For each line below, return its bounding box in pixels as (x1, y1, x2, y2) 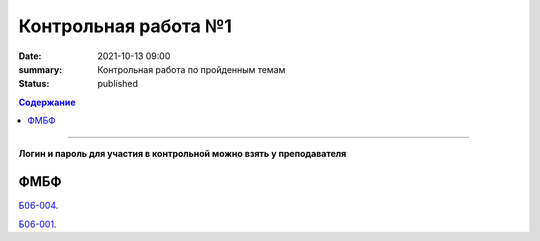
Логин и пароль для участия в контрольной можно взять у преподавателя (18, 147, 347, 159)
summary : (18, 63, 63, 75)
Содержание (18, 96, 76, 108)
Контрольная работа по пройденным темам (97, 63, 286, 75)
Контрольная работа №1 (18, 15, 232, 37)
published (97, 78, 139, 90)
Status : (18, 78, 50, 90)
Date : (18, 50, 42, 62)
